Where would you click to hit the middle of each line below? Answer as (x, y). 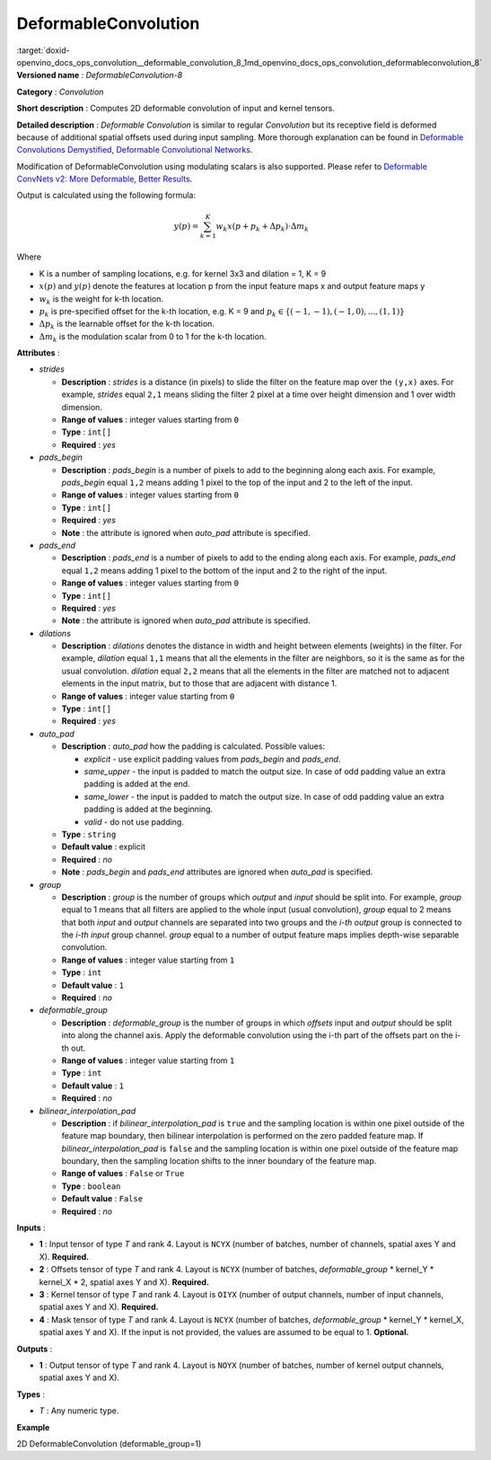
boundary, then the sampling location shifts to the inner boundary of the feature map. (219, 1161)
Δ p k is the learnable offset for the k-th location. (127, 325)
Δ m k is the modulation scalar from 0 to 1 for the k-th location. (153, 337)
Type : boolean (91, 1186)
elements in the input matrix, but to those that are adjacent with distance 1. (199, 683)
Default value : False (102, 1199)
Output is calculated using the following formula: (106, 195)
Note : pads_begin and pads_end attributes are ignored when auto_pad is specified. (217, 872)
